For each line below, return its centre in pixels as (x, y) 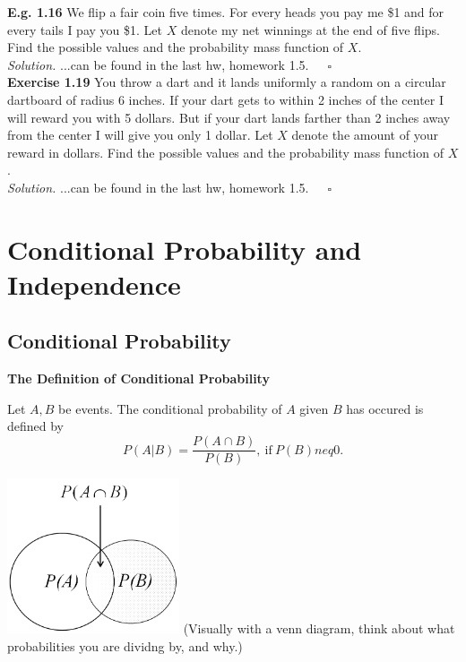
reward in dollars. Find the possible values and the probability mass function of (225, 152)
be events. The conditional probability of (170, 408)
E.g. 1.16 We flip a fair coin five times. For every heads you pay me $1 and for (226, 12)
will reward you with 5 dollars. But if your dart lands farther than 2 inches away (229, 117)
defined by (36, 426)
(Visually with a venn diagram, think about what (319, 628)
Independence (94, 284)
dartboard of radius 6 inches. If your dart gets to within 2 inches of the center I (226, 99)
